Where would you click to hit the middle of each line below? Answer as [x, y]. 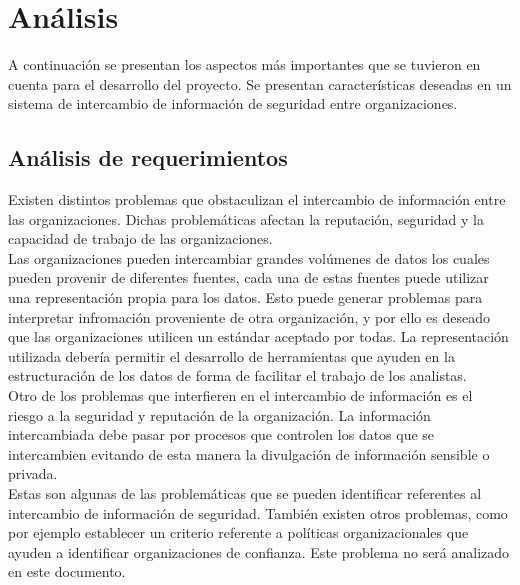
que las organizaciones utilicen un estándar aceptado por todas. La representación [258, 336]
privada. [33, 473]
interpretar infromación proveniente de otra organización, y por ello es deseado [249, 316]
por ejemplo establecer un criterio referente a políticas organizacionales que [238, 532]
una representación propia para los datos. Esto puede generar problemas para [245, 297]
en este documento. [67, 571]
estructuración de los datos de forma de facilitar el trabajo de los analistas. [237, 375]
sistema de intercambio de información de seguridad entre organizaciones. [233, 103]
